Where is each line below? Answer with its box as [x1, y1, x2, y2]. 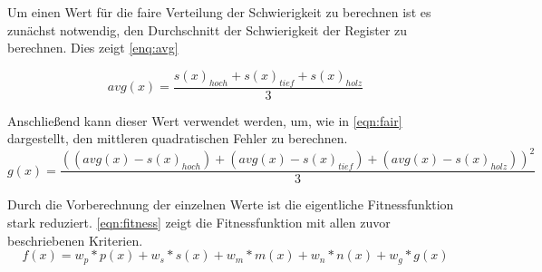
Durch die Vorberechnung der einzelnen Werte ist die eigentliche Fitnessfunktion [7, 195, 454, 214]
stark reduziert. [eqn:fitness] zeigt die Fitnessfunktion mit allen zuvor [7, 212, 391, 231]
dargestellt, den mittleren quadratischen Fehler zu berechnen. [7, 129, 348, 148]
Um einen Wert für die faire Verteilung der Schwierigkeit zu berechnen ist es [7, 3, 431, 21]
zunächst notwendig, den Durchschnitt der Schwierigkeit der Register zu [7, 20, 408, 39]
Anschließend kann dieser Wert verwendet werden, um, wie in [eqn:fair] [7, 111, 402, 130]
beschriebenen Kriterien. [7, 230, 143, 249]
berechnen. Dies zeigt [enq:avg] [7, 38, 179, 57]
